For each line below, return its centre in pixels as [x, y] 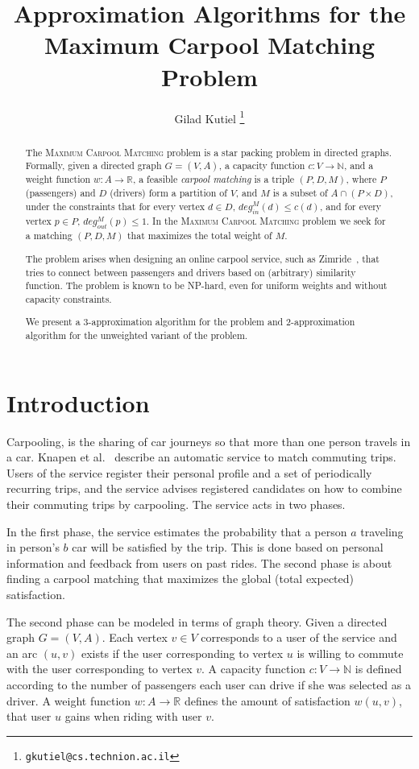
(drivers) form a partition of [168, 192]
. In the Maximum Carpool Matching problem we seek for [266, 220]
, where [361, 179]
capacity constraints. [68, 298]
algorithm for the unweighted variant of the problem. [137, 335]
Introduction [78, 402]
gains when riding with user [133, 716]
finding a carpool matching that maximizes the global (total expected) [180, 579]
